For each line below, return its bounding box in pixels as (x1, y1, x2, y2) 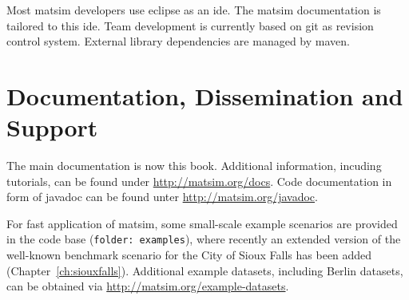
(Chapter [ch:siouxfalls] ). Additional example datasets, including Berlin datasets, (6, 262, 403, 278)
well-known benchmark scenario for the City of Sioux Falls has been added (6, 247, 372, 263)
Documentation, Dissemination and (6, 79, 403, 112)
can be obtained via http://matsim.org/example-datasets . (6, 278, 289, 294)
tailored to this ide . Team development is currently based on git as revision (6, 17, 374, 34)
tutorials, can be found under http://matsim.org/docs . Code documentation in (6, 172, 392, 189)
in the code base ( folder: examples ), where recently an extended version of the (6, 231, 401, 247)
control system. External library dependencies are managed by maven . (6, 33, 350, 49)
